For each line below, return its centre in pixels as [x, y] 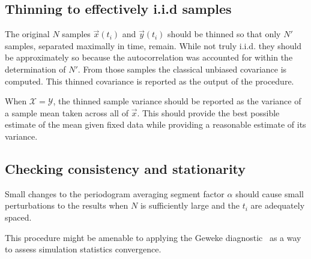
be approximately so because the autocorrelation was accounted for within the [149, 57]
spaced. [18, 217]
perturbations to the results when [67, 205]
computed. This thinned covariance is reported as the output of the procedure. [149, 81]
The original [27, 34]
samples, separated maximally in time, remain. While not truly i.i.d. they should [153, 45]
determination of [35, 69]
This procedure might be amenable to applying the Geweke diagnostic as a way [153, 237]
